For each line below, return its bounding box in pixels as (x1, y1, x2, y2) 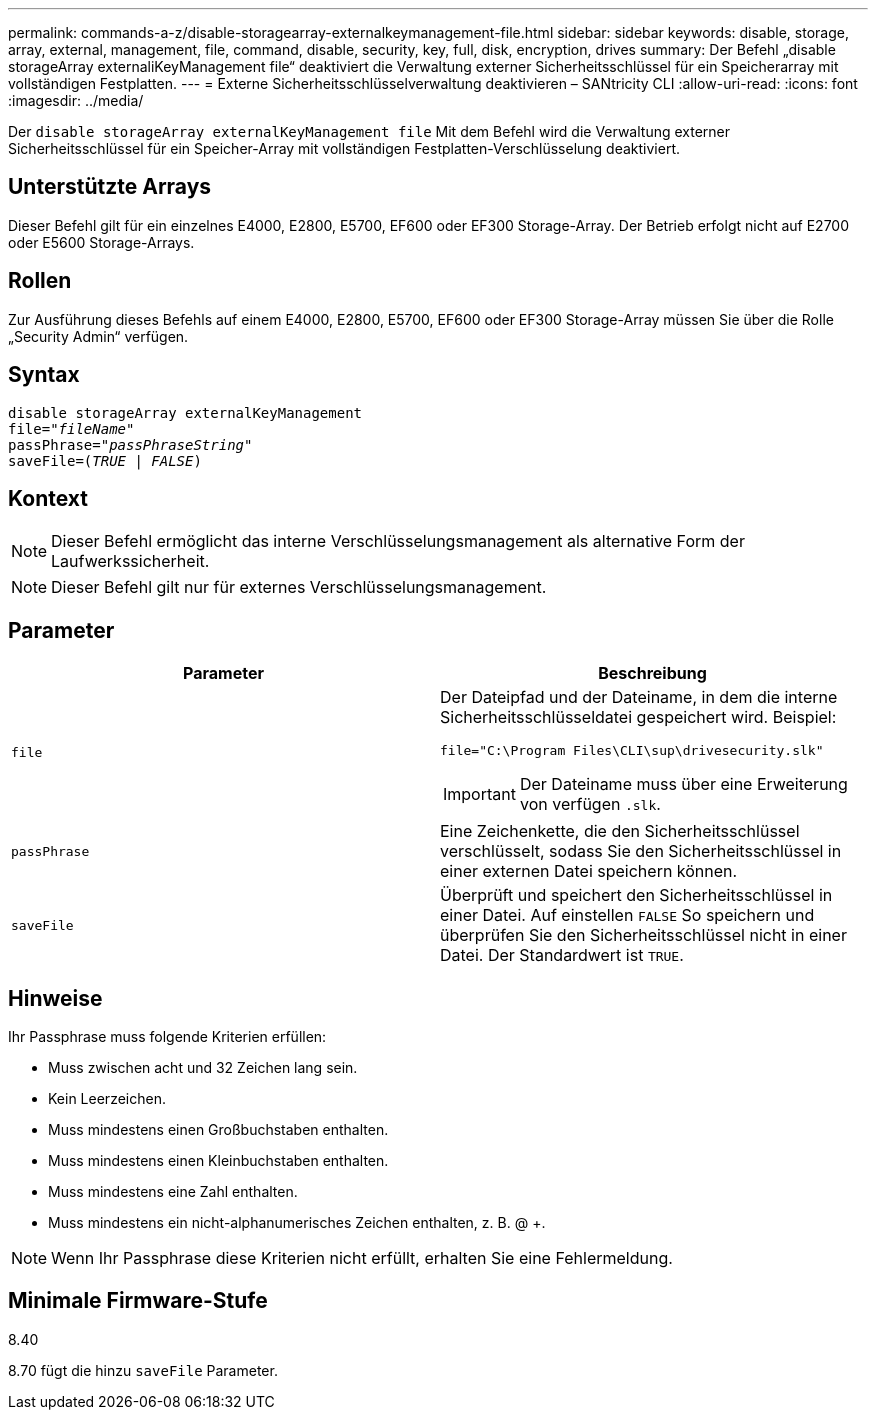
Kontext (8, 485, 88, 511)
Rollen (8, 268, 72, 294)
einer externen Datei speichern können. (440, 861, 738, 882)
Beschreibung (598, 663, 707, 684)
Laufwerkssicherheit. (51, 551, 210, 572)
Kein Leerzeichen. (48, 1090, 166, 1108)
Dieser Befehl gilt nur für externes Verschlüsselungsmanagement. (51, 577, 547, 598)
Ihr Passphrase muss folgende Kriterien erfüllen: (8, 1028, 327, 1046)
